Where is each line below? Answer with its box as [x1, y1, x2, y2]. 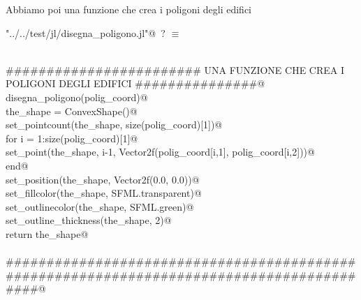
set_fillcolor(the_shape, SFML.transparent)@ [6, 186, 202, 200]
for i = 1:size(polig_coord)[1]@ [6, 130, 138, 145]
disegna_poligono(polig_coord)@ [6, 89, 148, 104]
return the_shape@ [6, 226, 89, 241]
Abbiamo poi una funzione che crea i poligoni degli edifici [6, 2, 252, 16]
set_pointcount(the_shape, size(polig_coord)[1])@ [6, 117, 223, 132]
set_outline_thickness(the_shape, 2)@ [6, 213, 172, 227]
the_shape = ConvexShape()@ [6, 103, 138, 118]
